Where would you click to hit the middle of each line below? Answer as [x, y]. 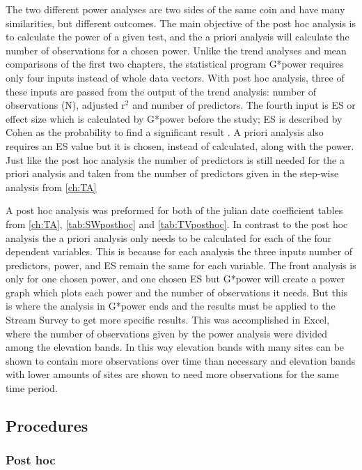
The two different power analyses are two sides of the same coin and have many [175, 9]
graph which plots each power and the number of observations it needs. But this [177, 292]
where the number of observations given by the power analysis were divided [167, 333]
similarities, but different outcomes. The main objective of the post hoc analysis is [181, 23]
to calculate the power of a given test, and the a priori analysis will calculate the [178, 37]
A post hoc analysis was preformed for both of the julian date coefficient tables [174, 210]
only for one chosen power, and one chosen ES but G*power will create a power [175, 279]
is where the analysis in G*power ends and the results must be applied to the [171, 306]
